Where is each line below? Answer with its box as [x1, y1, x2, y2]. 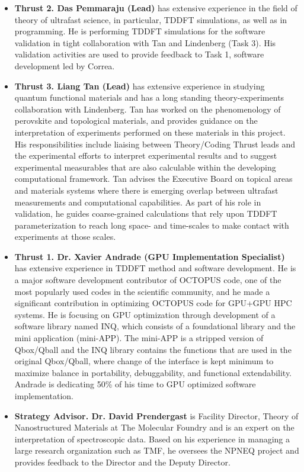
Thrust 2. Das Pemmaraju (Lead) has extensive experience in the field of [14, 2, 297, 14]
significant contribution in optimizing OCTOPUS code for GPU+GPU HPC [14, 297, 292, 309]
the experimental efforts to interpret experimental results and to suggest [14, 149, 277, 162]
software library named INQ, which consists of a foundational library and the [14, 320, 296, 332]
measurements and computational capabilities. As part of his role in [14, 195, 261, 208]
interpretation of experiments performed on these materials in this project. [14, 126, 286, 138]
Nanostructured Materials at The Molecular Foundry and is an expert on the [14, 421, 295, 434]
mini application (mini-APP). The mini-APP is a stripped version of [14, 332, 264, 344]
